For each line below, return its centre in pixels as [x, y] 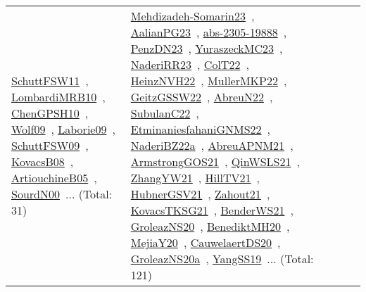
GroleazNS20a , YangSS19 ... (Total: [222, 259]
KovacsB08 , [43, 161]
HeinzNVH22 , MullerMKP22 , [209, 81]
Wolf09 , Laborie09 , [63, 129]
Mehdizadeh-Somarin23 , [193, 16]
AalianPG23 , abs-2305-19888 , [209, 32]
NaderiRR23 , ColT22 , [190, 64]
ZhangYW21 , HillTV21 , [195, 178]
